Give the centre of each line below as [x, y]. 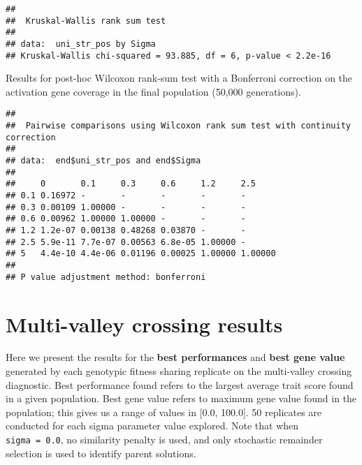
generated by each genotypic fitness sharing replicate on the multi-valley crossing [179, 371]
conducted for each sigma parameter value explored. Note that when [152, 426]
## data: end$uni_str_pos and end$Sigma [103, 161]
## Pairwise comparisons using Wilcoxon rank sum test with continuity [178, 126]
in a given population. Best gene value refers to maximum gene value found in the [181, 398]
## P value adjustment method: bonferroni [106, 277]
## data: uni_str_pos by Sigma [81, 44]
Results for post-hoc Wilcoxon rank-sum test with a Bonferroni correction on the [179, 78]
